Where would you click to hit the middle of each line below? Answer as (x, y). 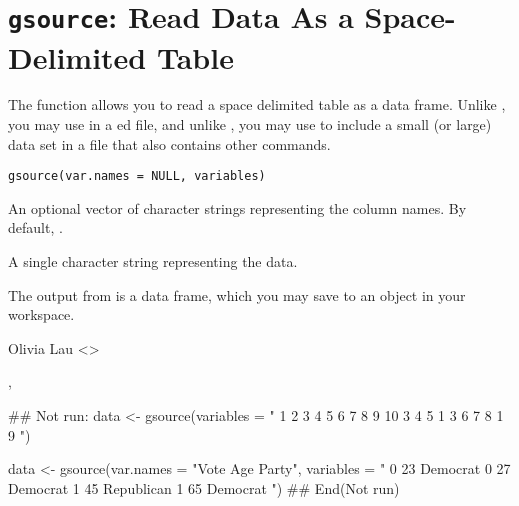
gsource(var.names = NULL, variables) (137, 176)
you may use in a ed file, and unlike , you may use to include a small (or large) (250, 124)
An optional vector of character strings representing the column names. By (237, 207)
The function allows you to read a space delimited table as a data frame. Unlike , (257, 104)
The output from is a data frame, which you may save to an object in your (237, 294)
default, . (35, 227)
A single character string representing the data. (153, 261)
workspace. (41, 314)
